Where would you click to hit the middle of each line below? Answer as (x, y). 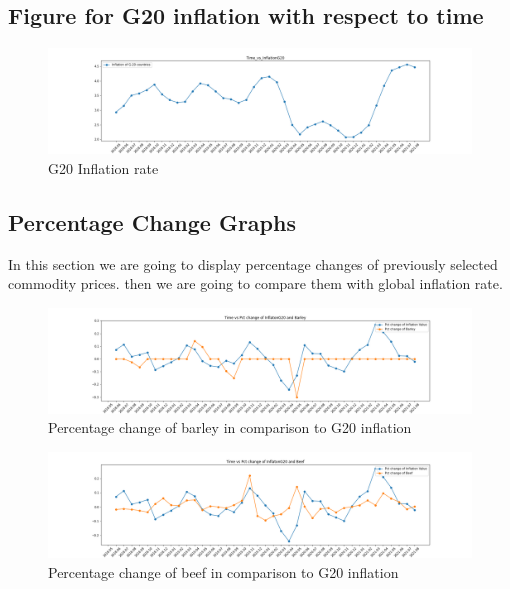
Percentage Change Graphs (152, 221)
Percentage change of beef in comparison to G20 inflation (223, 571)
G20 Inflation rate (103, 167)
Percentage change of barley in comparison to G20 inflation (230, 427)
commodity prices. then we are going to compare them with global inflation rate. (255, 283)
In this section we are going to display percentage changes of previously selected (253, 263)
